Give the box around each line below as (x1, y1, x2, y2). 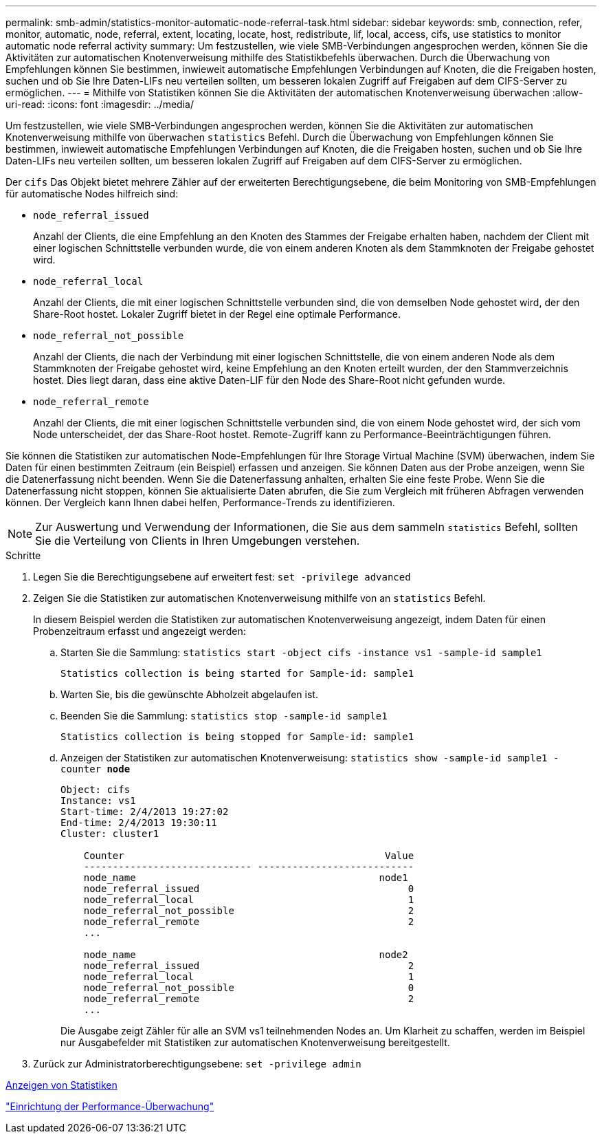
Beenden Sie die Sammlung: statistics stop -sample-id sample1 (60, 710, 388, 722)
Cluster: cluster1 (60, 828, 159, 839)
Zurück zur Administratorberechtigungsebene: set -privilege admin (33, 1058, 361, 1070)
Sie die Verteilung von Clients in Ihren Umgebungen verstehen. (35, 534, 360, 547)
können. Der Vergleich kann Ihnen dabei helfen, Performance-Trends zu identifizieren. (5, 497, 395, 508)
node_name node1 (83, 872, 408, 883)
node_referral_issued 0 (83, 883, 414, 894)
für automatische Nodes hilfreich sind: (5, 188, 179, 199)
